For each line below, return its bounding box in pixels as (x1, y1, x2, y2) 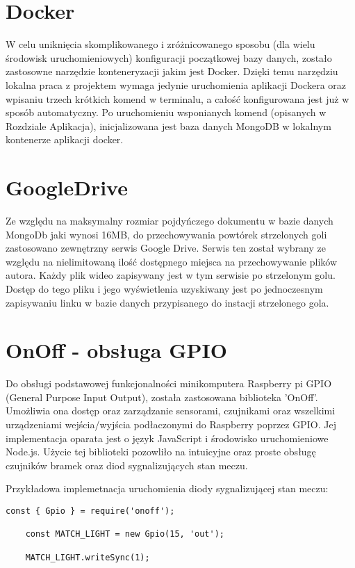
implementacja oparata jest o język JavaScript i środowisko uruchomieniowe (6, 430, 329, 445)
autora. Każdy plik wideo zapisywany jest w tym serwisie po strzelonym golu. (6, 268, 336, 282)
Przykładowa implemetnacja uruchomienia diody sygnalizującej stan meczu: (6, 481, 329, 496)
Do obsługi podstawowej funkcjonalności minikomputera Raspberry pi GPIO (6, 376, 332, 391)
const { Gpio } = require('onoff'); (6, 506, 175, 517)
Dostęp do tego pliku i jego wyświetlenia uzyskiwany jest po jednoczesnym (6, 281, 323, 295)
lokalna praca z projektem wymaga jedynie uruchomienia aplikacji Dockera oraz (6, 77, 347, 92)
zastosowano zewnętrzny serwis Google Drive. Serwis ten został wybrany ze (6, 241, 326, 255)
